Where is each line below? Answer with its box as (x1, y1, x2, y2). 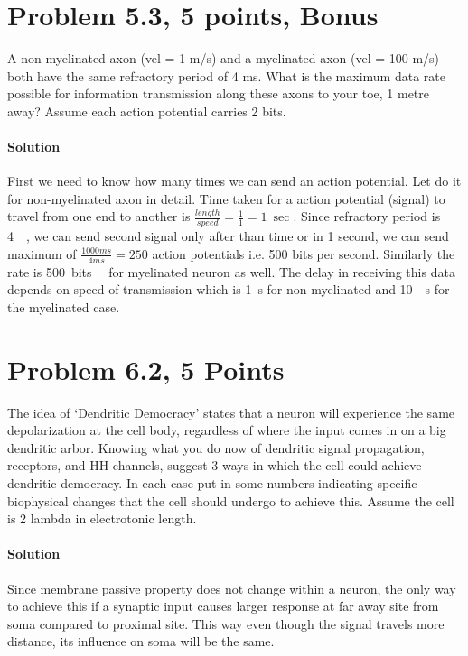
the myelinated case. (7, 297, 120, 316)
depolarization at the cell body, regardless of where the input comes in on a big (7, 420, 446, 439)
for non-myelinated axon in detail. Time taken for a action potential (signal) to (7, 189, 445, 208)
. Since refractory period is (293, 207, 441, 226)
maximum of (7, 244, 77, 263)
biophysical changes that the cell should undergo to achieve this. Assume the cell (7, 491, 454, 510)
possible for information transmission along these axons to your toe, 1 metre (7, 84, 430, 103)
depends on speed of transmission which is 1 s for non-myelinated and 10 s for (7, 280, 450, 299)
